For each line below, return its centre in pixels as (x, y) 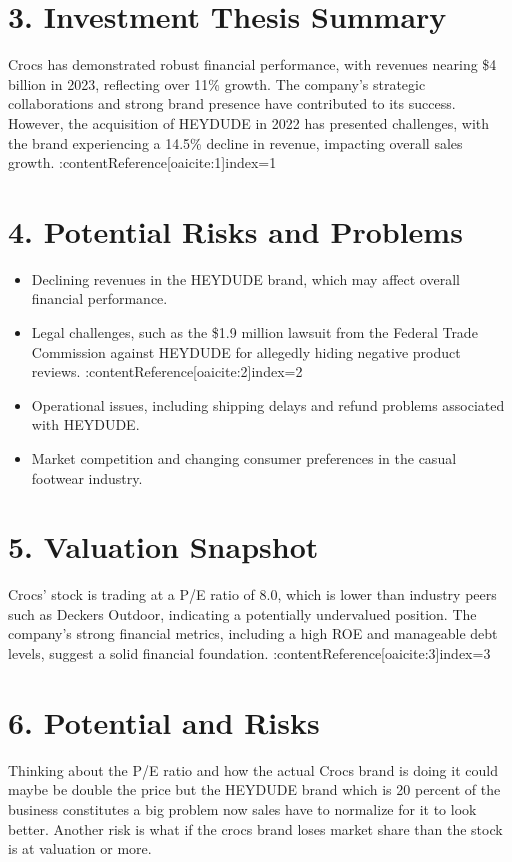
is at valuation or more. (80, 848)
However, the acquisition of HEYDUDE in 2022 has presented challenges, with (249, 122)
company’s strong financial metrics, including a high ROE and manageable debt (253, 633)
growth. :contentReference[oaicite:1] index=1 (142, 162)
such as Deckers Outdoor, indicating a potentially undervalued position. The (242, 613)
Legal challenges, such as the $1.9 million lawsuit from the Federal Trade (254, 332)
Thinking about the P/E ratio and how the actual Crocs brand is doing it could (253, 769)
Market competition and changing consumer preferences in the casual (244, 457)
